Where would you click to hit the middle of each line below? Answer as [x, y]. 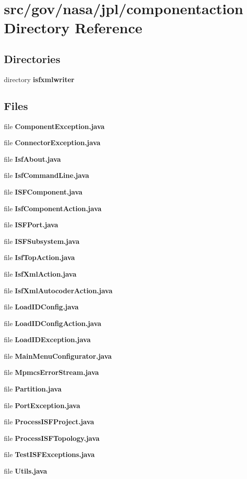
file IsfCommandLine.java [47, 175]
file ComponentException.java [54, 126]
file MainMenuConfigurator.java [58, 356]
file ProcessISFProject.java [49, 422]
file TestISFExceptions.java [49, 454]
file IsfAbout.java [32, 159]
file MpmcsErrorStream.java [51, 372]
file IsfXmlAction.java [40, 273]
